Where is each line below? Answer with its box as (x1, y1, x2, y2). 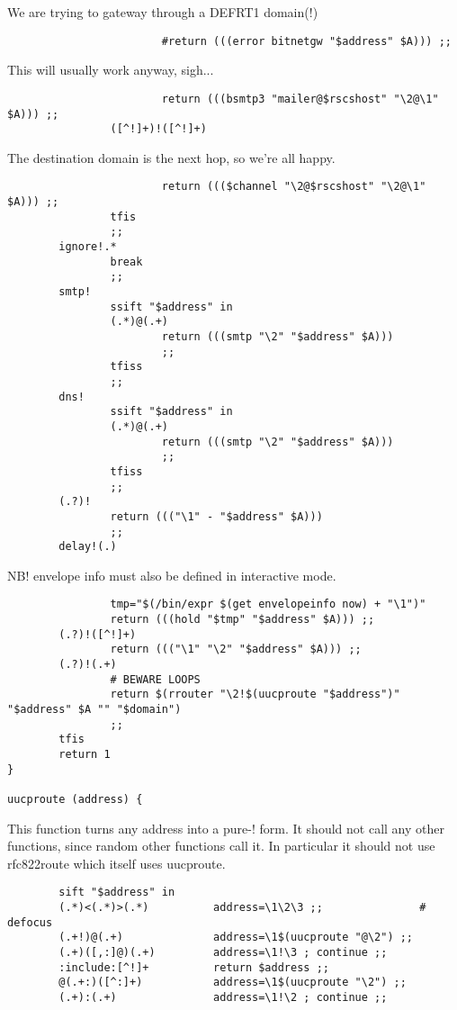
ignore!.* (58, 240, 117, 254)
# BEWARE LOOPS (110, 672, 201, 686)
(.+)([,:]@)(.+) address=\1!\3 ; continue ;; (58, 946, 388, 959)
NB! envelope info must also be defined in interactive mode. (7, 565, 336, 584)
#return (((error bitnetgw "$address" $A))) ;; (161, 34, 452, 48)
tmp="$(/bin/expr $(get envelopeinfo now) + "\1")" (110, 598, 426, 611)
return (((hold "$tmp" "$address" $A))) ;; (110, 613, 375, 627)
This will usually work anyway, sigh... (7, 60, 214, 79)
